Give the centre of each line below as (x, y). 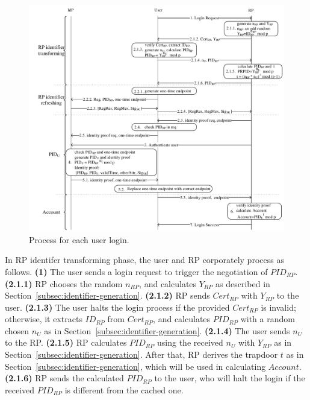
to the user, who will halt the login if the (230, 378)
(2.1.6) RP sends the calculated (64, 378)
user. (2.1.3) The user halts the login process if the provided (117, 307)
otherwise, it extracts (44, 319)
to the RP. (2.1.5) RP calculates (66, 342)
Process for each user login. (79, 239)
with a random (268, 319)
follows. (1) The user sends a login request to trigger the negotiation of (136, 271)
